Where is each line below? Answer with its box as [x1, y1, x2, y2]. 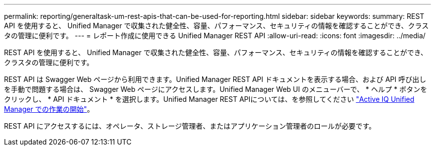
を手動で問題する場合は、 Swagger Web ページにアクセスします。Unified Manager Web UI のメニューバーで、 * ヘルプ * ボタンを [4, 85, 428, 93]
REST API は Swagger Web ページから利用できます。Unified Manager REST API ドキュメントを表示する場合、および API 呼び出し [4, 75, 427, 83]
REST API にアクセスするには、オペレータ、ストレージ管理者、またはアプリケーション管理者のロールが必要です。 [4, 122, 376, 130]
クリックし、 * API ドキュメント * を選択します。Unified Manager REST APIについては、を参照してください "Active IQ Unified [4, 95, 415, 103]
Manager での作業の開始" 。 [4, 105, 94, 113]
